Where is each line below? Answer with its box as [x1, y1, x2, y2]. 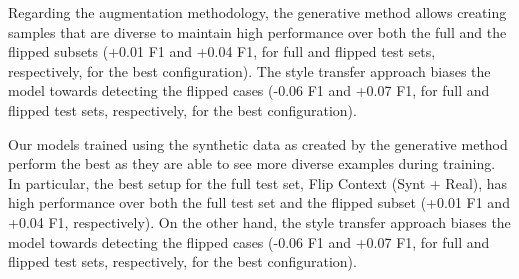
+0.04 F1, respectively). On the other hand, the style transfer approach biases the [8, 211, 511, 232]
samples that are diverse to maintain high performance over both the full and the [8, 21, 507, 42]
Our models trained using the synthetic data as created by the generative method [8, 133, 508, 154]
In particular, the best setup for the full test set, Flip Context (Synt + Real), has [8, 172, 508, 193]
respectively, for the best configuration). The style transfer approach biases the [8, 60, 491, 81]
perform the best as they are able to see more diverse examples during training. [8, 153, 496, 174]
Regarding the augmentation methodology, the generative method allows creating [8, 2, 507, 22]
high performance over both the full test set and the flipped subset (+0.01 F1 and [8, 192, 510, 213]
